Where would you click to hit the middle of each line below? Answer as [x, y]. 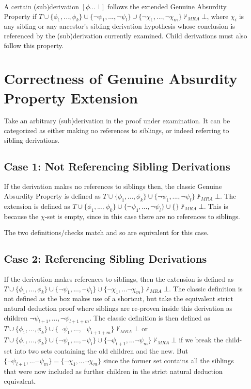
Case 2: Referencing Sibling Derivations [105, 259]
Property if [20, 16]
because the [21, 216]
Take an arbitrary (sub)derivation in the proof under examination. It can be [117, 121]
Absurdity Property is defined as [52, 196]
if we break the [201, 340]
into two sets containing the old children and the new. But [101, 351]
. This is [216, 206]
